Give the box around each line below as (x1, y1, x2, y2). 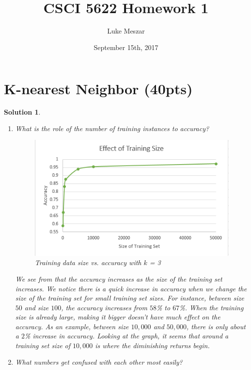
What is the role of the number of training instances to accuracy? (15, 123, 209, 133)
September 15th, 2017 (94, 42, 158, 52)
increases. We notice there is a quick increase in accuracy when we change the (15, 283, 247, 293)
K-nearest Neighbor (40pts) (4, 79, 193, 99)
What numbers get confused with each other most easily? (15, 356, 183, 367)
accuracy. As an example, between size (15, 321, 129, 331)
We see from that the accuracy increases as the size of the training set (15, 273, 222, 284)
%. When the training (179, 302, 244, 312)
